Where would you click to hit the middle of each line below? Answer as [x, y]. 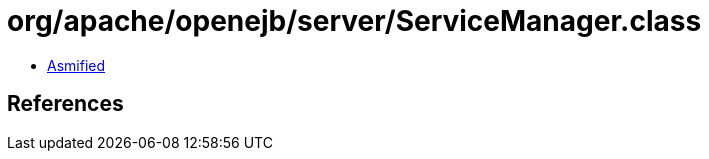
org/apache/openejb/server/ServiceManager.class [354, 21]
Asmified [76, 65]
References [65, 104]
